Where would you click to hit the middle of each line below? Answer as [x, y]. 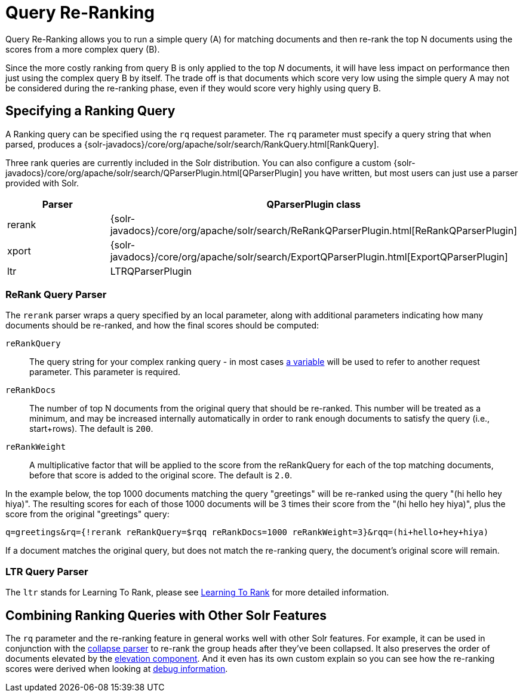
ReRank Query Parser [56, 294]
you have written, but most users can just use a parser [411, 173]
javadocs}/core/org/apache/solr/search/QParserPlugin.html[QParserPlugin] [154, 173]
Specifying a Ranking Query [90, 111]
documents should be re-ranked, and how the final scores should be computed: [162, 326]
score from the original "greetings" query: [87, 514]
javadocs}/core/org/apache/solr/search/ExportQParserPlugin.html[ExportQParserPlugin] [309, 257]
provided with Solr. [42, 183]
